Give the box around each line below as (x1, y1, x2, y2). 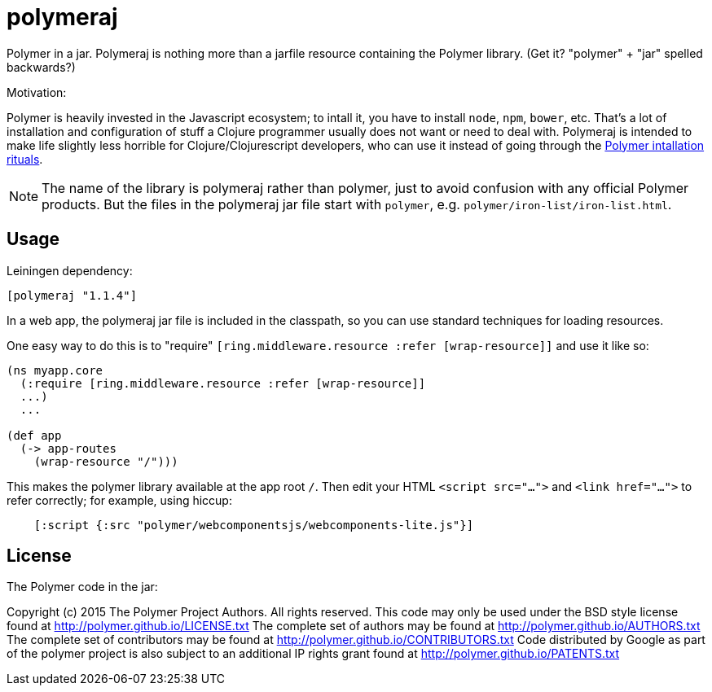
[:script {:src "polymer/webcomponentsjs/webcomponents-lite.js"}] (33, 518, 474, 532)
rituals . (7, 151, 43, 166)
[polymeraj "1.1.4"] (7, 288, 138, 302)
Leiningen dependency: (7, 263, 133, 278)
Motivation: (7, 85, 67, 99)
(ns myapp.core (7, 363, 103, 377)
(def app (7, 428, 62, 442)
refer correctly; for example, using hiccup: (7, 493, 232, 507)
